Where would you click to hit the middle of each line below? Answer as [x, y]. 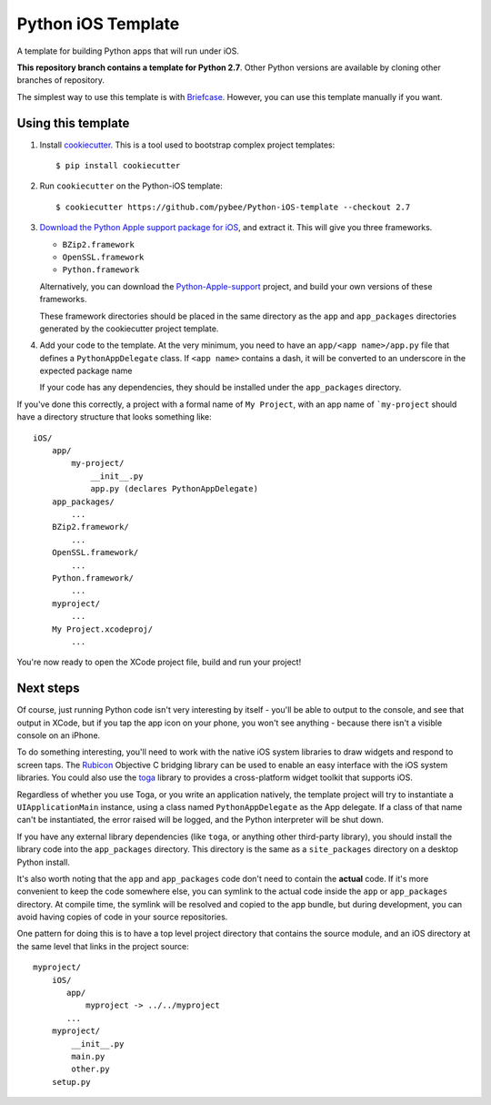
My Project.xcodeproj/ [102, 629]
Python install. [43, 862]
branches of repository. [60, 80]
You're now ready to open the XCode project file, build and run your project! [159, 662]
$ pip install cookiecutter [118, 166]
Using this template [73, 123]
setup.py [71, 1082]
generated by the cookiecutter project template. [129, 329]
